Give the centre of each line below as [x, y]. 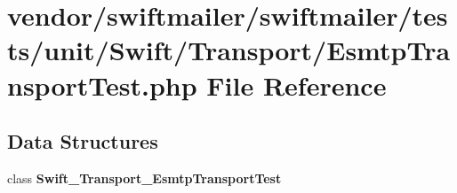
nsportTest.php [102, 85]
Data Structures [83, 141]
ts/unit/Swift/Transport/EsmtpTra [229, 50]
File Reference [297, 85]
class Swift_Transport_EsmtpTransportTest [144, 178]
